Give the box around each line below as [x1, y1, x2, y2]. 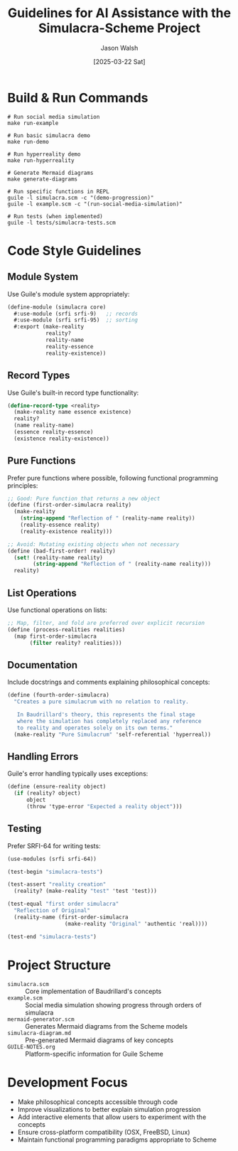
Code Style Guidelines [7, 242, 142, 259]
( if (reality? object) [13, 790, 81, 797]
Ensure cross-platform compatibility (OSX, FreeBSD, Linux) [17, 1128, 190, 1137]
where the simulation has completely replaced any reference [16, 717, 202, 724]
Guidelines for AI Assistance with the [7, 5, 232, 21]
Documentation [7, 659, 78, 671]
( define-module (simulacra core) [7, 304, 107, 311]
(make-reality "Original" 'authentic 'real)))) [64, 920, 208, 927]
